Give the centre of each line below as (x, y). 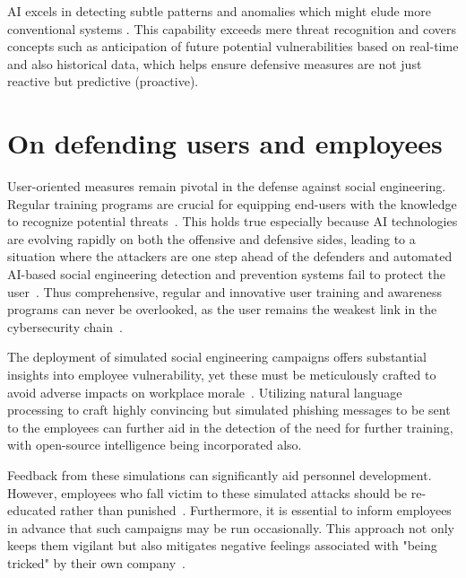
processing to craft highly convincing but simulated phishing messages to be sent (229, 410)
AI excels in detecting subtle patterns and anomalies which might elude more (219, 11)
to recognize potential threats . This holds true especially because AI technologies (233, 221)
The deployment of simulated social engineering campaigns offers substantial (217, 357)
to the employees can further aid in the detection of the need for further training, (230, 427)
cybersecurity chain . (65, 326)
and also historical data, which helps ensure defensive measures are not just (215, 63)
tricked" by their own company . (96, 562)
